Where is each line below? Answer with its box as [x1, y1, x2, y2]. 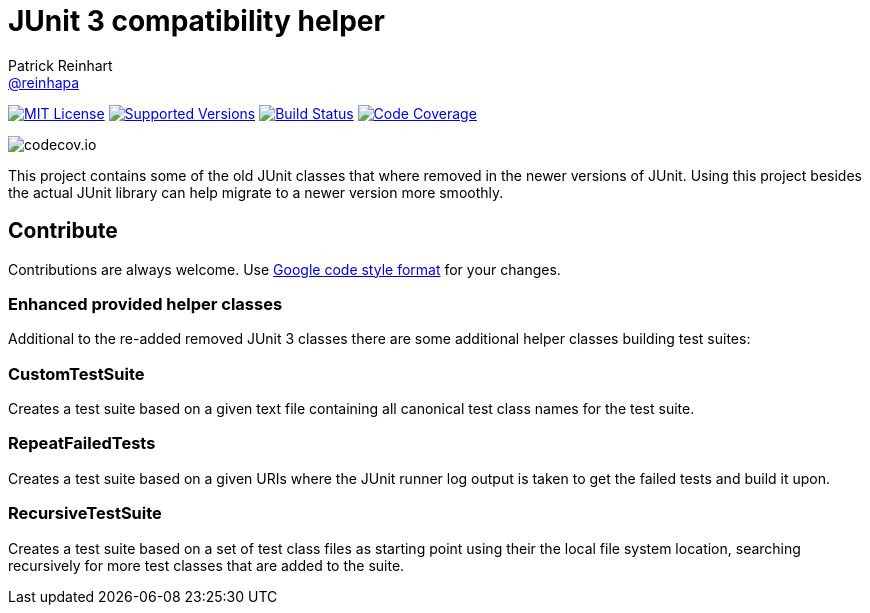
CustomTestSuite [8, 363, 145, 384]
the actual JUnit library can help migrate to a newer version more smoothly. [8, 183, 504, 201]
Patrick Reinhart [8, 56, 113, 74]
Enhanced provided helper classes [8, 293, 283, 314]
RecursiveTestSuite [8, 503, 162, 524]
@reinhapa [8, 73, 80, 91]
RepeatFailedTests [8, 433, 156, 454]
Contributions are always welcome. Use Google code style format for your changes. [8, 260, 561, 278]
